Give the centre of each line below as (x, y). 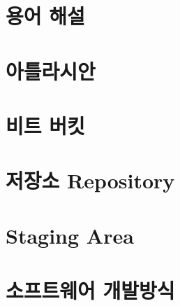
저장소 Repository (90, 180)
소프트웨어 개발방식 (90, 290)
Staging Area (70, 235)
